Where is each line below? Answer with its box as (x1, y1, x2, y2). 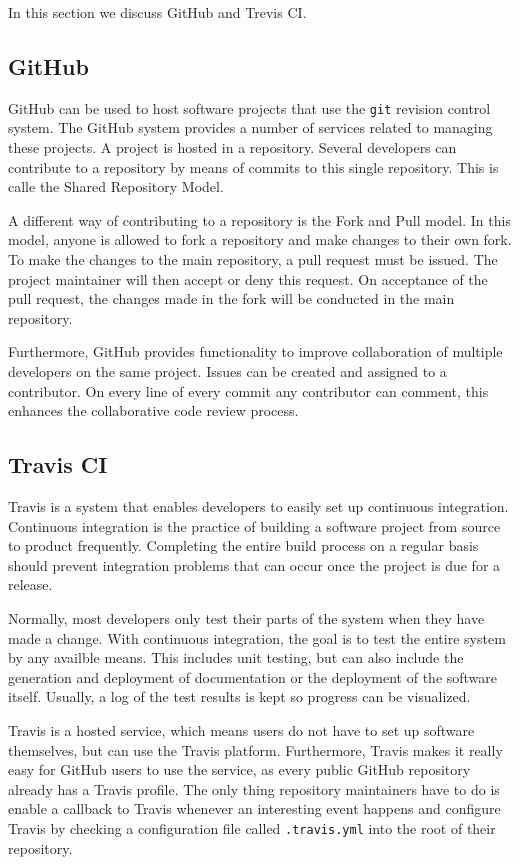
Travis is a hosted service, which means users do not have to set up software (8, 719, 475, 740)
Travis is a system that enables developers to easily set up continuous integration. (8, 495, 509, 516)
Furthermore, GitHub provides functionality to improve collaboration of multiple (8, 341, 503, 362)
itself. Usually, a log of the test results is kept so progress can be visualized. (8, 686, 471, 707)
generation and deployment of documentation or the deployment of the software (8, 666, 498, 687)
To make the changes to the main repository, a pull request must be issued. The (8, 249, 498, 270)
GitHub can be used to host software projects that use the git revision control (8, 97, 491, 118)
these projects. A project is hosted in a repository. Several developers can (8, 137, 457, 158)
